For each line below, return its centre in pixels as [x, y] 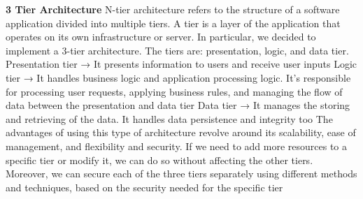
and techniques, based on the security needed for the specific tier [144, 187]
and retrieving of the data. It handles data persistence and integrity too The [169, 118]
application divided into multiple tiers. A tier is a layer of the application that [173, 23]
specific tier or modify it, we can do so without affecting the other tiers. [159, 160]
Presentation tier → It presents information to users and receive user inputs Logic [181, 64]
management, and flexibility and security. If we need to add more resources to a [177, 146]
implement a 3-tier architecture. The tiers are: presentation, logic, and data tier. [177, 50]
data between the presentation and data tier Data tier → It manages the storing [178, 105]
